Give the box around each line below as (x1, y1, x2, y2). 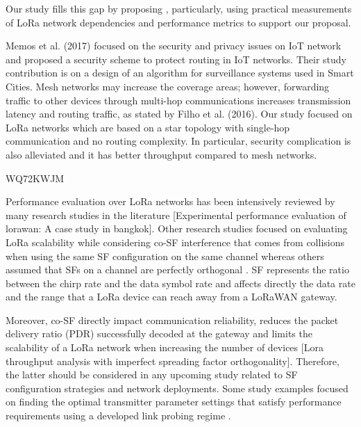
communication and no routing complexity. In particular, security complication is (6, 134, 351, 148)
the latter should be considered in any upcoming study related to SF (6, 367, 298, 382)
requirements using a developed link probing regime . (6, 408, 231, 423)
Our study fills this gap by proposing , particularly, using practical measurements (6, 1, 352, 15)
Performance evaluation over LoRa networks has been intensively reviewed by (6, 194, 335, 209)
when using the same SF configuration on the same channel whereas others (6, 248, 324, 263)
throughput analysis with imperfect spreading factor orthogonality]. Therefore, (6, 353, 339, 368)
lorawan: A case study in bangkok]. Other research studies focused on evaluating (6, 221, 348, 236)
